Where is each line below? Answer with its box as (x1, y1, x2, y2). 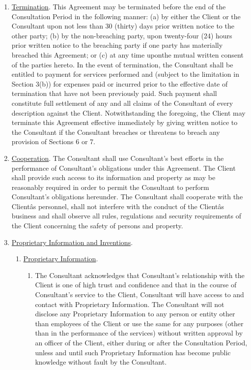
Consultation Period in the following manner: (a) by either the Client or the (11, 11, 241, 21)
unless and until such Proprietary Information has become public (35, 347, 231, 357)
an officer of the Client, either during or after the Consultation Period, (35, 338, 248, 347)
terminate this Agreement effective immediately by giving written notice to (11, 117, 238, 127)
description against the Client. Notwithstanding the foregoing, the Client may (11, 107, 246, 118)
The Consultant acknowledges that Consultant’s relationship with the (35, 270, 245, 280)
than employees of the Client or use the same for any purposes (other (35, 318, 244, 328)
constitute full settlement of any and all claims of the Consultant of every (11, 97, 233, 108)
